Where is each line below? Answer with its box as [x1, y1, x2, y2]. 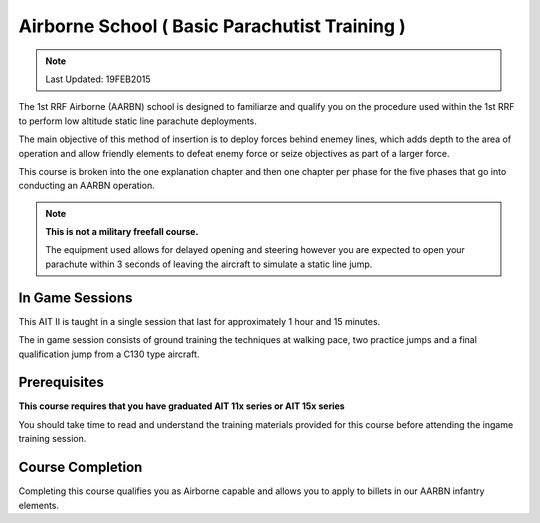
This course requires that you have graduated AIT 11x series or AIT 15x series [18, 400, 345, 412]
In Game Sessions [18, 289, 133, 306]
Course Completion [18, 459, 143, 476]
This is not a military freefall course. [45, 226, 199, 238]
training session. [18, 433, 87, 445]
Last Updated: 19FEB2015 [45, 73, 151, 85]
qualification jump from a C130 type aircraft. [18, 348, 200, 360]
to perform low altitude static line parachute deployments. [18, 115, 257, 127]
